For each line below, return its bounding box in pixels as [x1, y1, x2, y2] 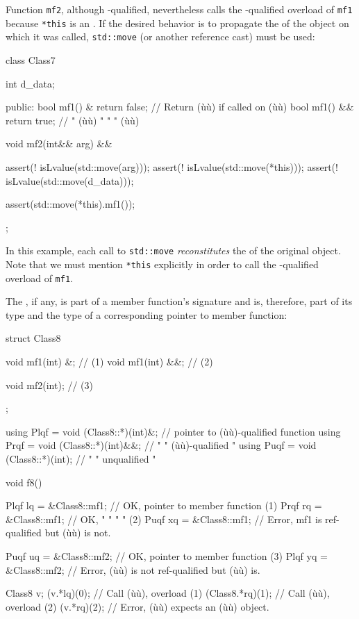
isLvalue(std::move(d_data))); [6, 173, 134, 188]
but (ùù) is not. [44, 525, 111, 540]
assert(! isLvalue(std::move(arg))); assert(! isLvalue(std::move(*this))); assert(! [6, 159, 338, 174]
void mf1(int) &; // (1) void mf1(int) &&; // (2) [6, 354, 213, 369]
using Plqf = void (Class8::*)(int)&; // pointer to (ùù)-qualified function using [6, 424, 341, 438]
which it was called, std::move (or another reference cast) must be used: [6, 29, 315, 44]
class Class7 [6, 52, 56, 67]
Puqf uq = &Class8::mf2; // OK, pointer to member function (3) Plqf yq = [6, 549, 328, 563]
